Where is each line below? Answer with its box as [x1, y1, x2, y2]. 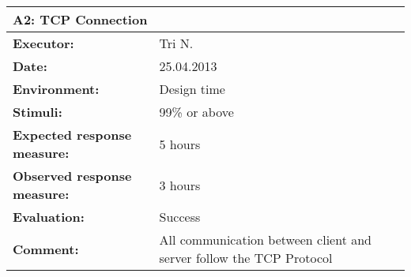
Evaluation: [13, 208, 85, 226]
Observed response [13, 167, 132, 185]
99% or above [159, 103, 234, 121]
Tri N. [159, 34, 194, 52]
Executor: [13, 34, 74, 52]
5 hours [159, 134, 201, 153]
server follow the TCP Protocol [159, 249, 333, 267]
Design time [159, 80, 225, 98]
